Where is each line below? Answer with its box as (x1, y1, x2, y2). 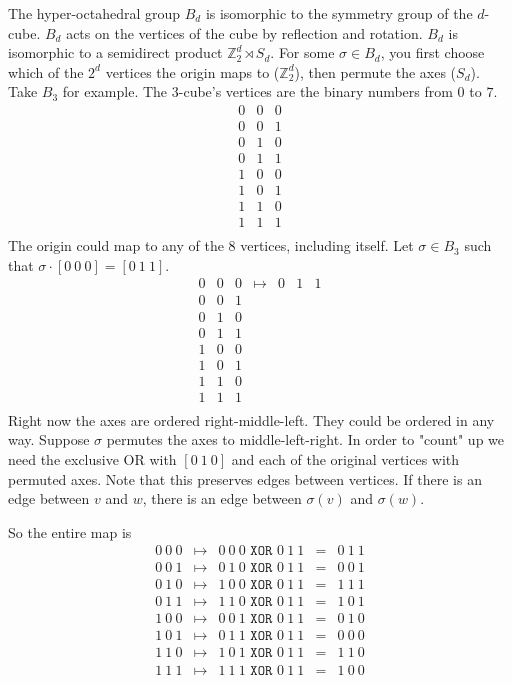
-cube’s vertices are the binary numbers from (178, 81, 453, 102)
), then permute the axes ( (294, 61, 457, 82)
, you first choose (380, 42, 485, 63)
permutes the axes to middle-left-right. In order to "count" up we (106, 429, 505, 450)
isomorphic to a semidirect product (8, 42, 223, 63)
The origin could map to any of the (8, 235, 224, 256)
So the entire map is (8, 521, 132, 542)
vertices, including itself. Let (240, 235, 414, 256)
